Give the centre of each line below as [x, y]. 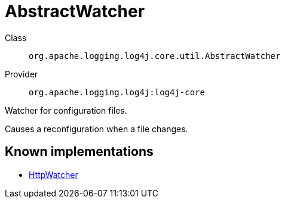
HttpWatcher [53, 174]
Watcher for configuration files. [66, 110]
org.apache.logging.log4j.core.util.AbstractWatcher [155, 56]
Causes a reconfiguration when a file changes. [96, 129]
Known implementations [79, 152]
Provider [22, 74]
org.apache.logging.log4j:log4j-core [117, 92]
